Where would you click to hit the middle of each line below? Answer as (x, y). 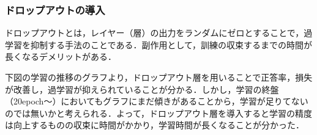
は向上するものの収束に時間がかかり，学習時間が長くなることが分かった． (155, 125)
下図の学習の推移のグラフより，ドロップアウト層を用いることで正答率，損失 (159, 77)
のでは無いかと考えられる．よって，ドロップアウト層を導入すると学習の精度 (158, 113)
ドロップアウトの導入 (55, 9)
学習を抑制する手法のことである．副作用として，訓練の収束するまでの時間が (159, 44)
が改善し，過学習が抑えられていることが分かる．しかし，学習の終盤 (142, 89)
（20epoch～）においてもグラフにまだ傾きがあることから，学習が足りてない (157, 101)
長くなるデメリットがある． (61, 57)
